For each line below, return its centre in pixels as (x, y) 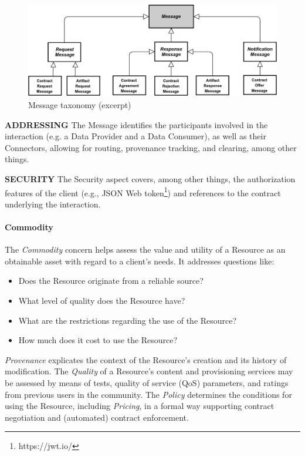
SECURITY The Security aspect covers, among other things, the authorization (150, 178)
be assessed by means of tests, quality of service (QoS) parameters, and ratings (147, 382)
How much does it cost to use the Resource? (98, 340)
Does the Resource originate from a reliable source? (111, 281)
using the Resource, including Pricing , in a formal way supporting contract (140, 406)
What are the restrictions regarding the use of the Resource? (128, 320)
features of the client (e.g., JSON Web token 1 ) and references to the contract (143, 192)
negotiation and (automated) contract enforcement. (97, 417)
